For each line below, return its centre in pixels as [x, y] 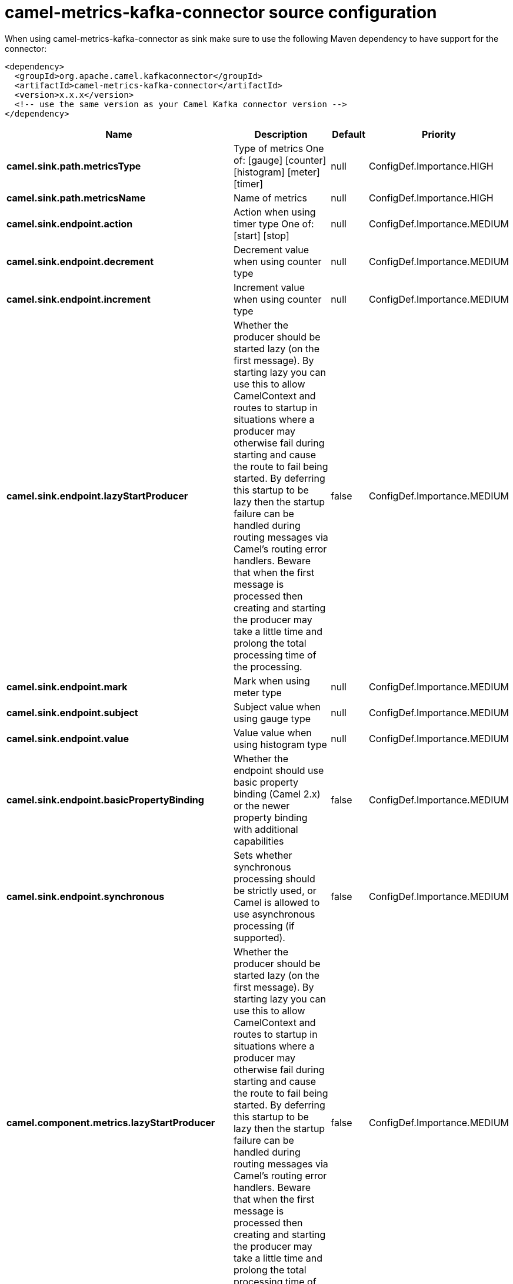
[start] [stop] [261, 235]
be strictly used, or [275, 890]
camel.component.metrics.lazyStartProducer [111, 1122]
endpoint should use [279, 770]
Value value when [272, 732]
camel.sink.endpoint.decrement [80, 261]
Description [281, 134]
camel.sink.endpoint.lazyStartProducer [97, 496]
